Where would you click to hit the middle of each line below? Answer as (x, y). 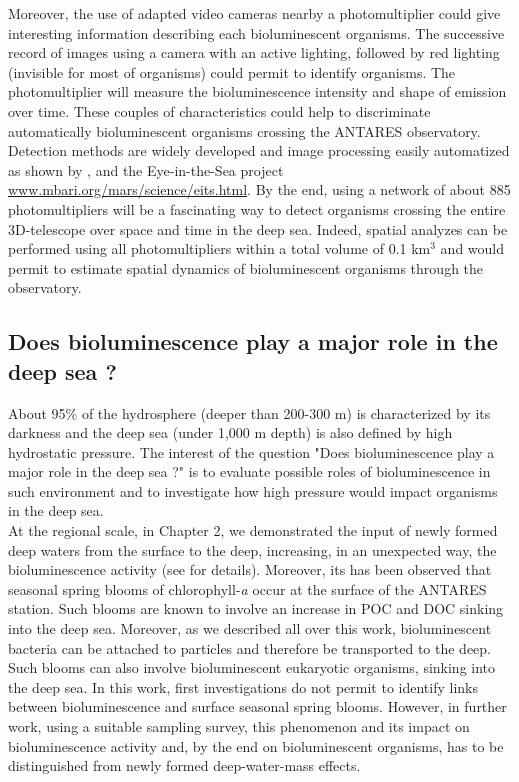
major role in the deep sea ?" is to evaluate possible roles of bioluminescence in (249, 471)
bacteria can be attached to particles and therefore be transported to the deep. (249, 647)
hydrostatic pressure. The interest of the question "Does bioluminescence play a (251, 451)
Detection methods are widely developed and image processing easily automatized (259, 150)
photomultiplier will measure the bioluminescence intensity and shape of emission (257, 91)
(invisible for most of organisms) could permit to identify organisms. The (232, 71)
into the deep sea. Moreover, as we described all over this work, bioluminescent (250, 628)
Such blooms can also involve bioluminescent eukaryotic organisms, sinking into (252, 667)
